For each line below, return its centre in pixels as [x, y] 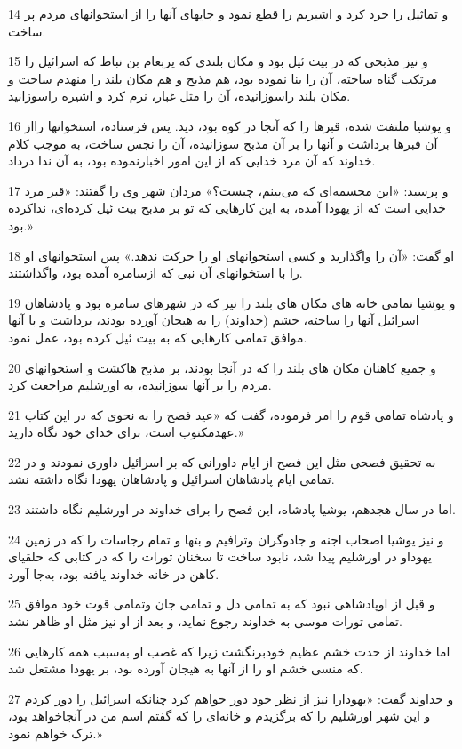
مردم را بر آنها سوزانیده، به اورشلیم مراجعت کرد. [140, 385]
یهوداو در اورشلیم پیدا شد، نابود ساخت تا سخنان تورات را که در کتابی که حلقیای [220, 556]
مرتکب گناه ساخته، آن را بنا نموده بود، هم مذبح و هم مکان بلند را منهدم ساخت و [223, 78]
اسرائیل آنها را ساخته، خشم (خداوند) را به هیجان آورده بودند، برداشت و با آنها [214, 320]
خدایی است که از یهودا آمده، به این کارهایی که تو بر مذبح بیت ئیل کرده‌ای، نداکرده [227, 208]
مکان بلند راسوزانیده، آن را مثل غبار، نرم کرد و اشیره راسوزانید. [179, 96]
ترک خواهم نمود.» [55, 733]
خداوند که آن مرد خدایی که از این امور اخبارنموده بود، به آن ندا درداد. [192, 161]
